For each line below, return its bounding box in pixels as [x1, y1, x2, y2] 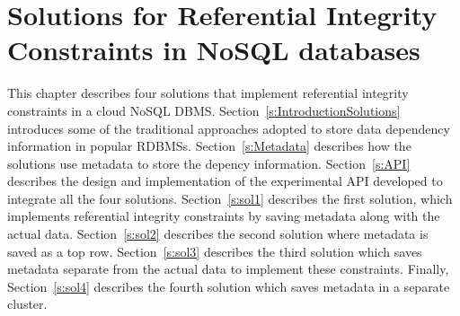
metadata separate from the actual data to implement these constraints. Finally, [7, 259, 449, 278]
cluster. [7, 294, 48, 313]
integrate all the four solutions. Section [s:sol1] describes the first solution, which [7, 189, 453, 207]
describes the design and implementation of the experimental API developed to [7, 171, 443, 190]
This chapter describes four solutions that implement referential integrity [7, 83, 409, 102]
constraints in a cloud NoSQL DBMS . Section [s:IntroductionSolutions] [7, 101, 401, 119]
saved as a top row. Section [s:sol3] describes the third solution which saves [7, 241, 422, 260]
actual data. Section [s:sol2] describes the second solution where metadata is [7, 224, 429, 243]
